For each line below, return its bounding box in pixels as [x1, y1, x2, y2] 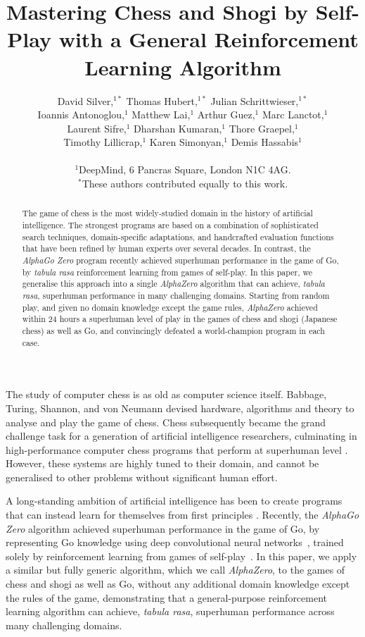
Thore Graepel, [229, 120, 295, 135]
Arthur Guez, [197, 107, 255, 122]
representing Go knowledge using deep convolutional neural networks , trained [6, 535, 344, 550]
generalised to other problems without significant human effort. [6, 469, 278, 484]
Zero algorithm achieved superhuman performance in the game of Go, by [6, 521, 320, 536]
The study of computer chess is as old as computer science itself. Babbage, [6, 387, 327, 402]
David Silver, [57, 93, 114, 108]
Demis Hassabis [231, 135, 299, 149]
